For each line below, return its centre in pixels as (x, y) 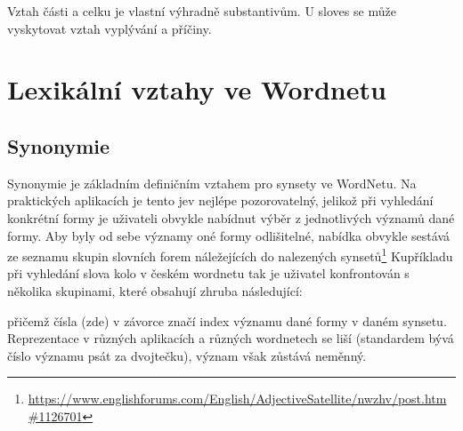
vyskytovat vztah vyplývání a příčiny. (110, 28)
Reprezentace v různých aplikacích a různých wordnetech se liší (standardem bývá (231, 338)
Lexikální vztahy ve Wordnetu (197, 89)
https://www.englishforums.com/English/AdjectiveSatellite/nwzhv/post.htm (237, 399)
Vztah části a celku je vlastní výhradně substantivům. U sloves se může (202, 11)
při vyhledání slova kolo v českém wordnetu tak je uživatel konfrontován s (208, 273)
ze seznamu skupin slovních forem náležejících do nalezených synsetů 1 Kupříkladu (230, 255)
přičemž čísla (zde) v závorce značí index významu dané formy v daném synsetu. (227, 320)
